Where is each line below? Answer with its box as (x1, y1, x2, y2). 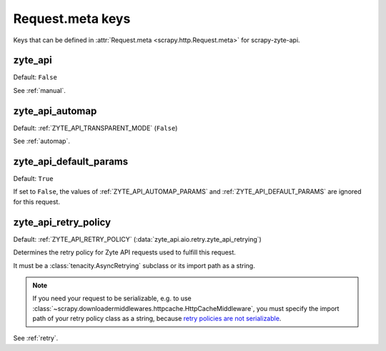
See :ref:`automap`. (13, 137, 71, 146)
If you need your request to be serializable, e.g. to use (32, 294, 192, 303)
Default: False (13, 73, 57, 81)
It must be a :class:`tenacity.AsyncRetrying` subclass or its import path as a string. (13, 261, 255, 270)
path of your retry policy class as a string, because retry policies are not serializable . (32, 315, 282, 323)
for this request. (13, 197, 61, 206)
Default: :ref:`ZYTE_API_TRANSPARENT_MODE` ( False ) (13, 124, 178, 132)
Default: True (13, 174, 54, 183)
